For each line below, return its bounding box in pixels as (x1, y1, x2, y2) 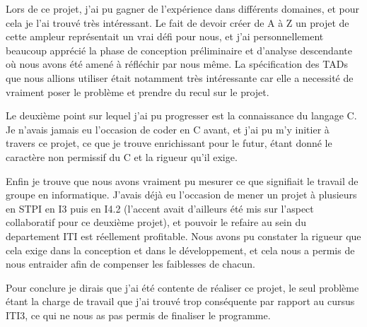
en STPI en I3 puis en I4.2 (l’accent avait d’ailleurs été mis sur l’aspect (6, 201, 314, 215)
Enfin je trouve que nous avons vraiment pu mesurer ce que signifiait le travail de (6, 173, 359, 188)
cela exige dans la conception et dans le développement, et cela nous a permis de (6, 242, 355, 257)
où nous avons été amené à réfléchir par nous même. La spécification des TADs (6, 57, 348, 71)
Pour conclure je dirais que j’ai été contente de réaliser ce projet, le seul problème (6, 280, 359, 295)
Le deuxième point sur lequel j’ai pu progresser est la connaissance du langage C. (6, 108, 357, 123)
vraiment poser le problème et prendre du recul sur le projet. (6, 84, 269, 99)
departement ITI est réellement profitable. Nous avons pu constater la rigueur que (6, 228, 361, 243)
